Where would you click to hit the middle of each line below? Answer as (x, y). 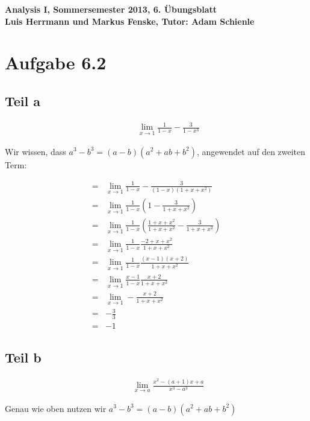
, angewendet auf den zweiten (251, 151)
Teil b (23, 357)
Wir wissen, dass (36, 151)
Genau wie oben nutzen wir (56, 408)
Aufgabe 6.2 (56, 62)
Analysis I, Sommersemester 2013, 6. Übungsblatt (111, 9)
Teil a (23, 100)
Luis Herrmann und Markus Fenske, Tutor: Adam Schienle (130, 21)
